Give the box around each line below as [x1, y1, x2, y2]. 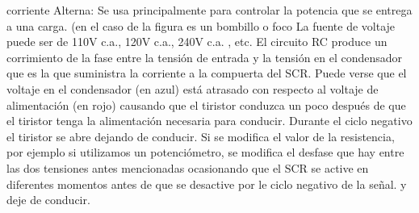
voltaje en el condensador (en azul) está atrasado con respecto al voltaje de [6, 80, 379, 97]
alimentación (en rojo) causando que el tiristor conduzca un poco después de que [6, 96, 406, 113]
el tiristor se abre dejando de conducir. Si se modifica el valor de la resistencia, [6, 127, 395, 144]
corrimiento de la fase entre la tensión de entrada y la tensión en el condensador [6, 48, 403, 65]
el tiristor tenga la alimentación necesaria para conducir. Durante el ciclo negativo [6, 112, 413, 129]
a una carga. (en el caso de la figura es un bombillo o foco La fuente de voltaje [6, 17, 396, 34]
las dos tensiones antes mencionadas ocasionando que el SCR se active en [6, 159, 369, 176]
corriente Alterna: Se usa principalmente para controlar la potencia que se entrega [6, 2, 413, 18]
